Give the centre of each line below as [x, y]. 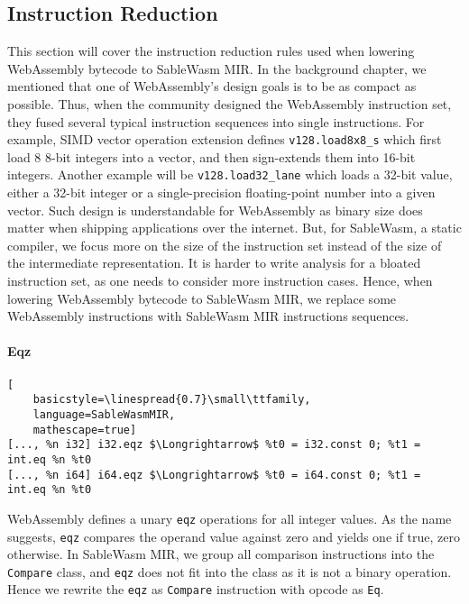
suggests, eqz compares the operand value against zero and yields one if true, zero [234, 536]
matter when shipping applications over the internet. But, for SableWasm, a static [234, 228]
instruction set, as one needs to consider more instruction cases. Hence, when [220, 281]
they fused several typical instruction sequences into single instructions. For [216, 121]
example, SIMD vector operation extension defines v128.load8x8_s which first [225, 139]
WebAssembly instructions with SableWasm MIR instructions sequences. [208, 316]
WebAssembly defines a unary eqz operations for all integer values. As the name [230, 518]
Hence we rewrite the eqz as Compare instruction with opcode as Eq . [196, 589]
